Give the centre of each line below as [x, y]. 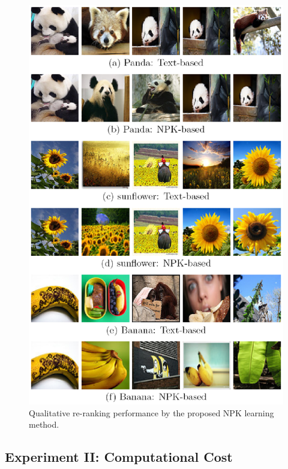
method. [44, 424]
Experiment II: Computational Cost [119, 457]
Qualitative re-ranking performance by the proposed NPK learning [151, 412]
